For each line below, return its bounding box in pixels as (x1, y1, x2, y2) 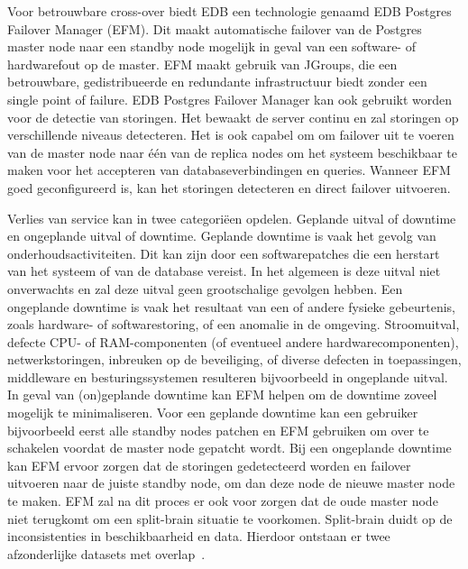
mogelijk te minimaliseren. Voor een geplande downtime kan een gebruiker (7, 403, 418, 422)
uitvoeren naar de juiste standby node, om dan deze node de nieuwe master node (7, 473, 455, 492)
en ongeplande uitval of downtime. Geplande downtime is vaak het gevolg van (7, 226, 436, 245)
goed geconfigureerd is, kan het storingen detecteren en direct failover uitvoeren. (7, 178, 451, 197)
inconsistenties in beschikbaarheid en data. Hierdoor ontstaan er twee (7, 527, 390, 546)
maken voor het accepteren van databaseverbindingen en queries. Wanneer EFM (7, 161, 451, 179)
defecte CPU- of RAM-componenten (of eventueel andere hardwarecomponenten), (7, 332, 459, 351)
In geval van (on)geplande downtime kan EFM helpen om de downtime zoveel (7, 385, 437, 404)
